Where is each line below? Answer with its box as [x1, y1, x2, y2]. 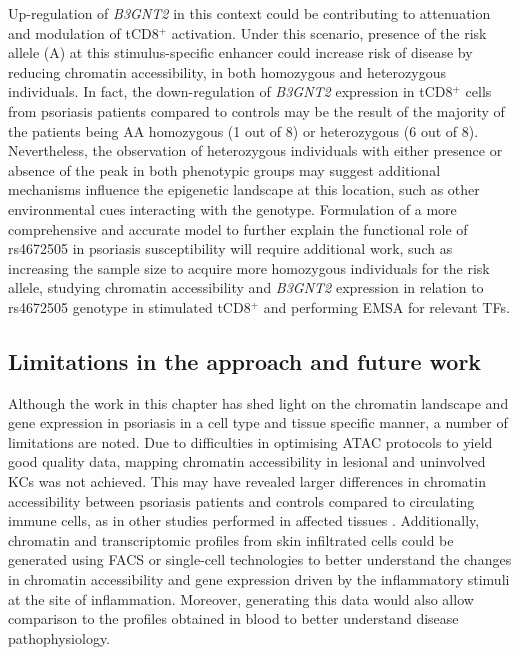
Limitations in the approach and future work [8, 345, 482, 376]
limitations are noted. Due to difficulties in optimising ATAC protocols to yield [8, 431, 493, 452]
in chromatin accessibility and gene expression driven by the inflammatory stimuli [8, 569, 510, 590]
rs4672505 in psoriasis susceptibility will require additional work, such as [8, 238, 453, 259]
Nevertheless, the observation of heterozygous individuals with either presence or [8, 140, 503, 161]
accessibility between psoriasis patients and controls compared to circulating [8, 490, 475, 511]
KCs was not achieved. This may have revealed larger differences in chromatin [8, 471, 486, 492]
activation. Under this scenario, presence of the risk [171, 22, 487, 43]
